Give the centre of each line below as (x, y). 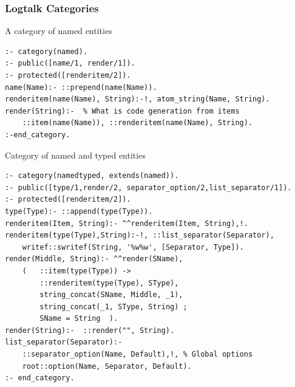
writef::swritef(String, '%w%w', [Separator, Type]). (133, 247)
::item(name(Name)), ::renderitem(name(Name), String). (137, 123)
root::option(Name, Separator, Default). (107, 366)
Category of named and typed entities (75, 155)
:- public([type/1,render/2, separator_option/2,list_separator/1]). (148, 187)
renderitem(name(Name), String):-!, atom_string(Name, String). (137, 99)
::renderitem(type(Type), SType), (109, 283)
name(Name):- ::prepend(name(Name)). (81, 87)
